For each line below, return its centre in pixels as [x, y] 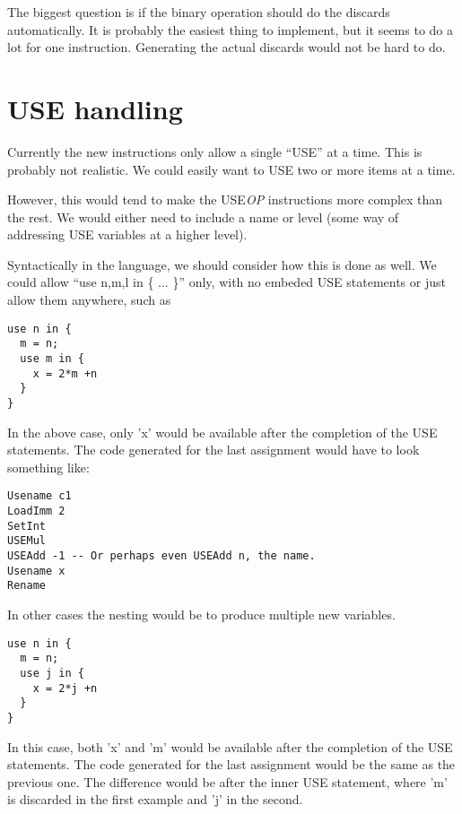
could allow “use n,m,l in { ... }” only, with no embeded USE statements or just [227, 282]
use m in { [52, 358]
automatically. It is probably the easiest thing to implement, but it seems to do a [231, 29]
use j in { [52, 673]
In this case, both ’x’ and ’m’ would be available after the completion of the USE [230, 746]
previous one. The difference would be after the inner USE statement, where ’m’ [227, 781]
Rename [26, 586]
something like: [48, 467]
